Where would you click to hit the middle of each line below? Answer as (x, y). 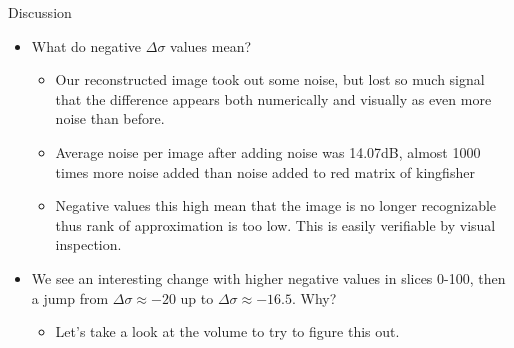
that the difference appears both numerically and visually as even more (273, 98)
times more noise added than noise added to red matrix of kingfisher (265, 171)
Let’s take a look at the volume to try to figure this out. (227, 331)
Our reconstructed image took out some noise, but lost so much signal (270, 79)
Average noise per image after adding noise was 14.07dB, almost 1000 (268, 151)
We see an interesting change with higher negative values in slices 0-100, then (268, 277)
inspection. (88, 244)
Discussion (40, 12)
